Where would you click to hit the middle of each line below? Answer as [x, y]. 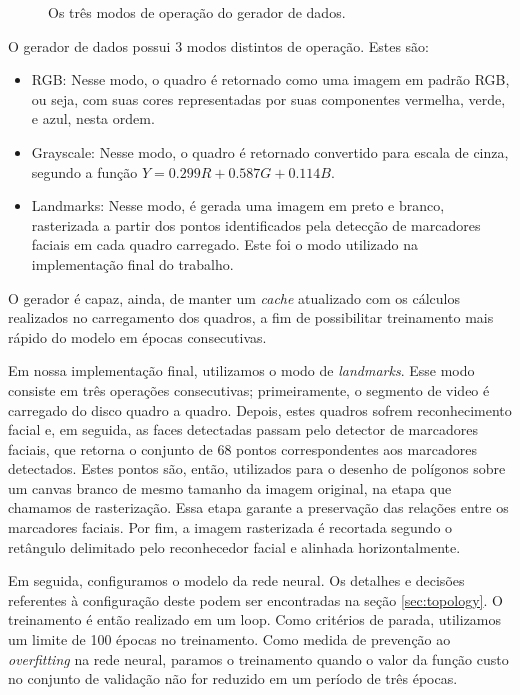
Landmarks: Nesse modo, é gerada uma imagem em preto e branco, [238, 205]
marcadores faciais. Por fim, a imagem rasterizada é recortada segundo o [230, 527]
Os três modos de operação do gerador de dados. [197, 12]
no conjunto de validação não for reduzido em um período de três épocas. [233, 678]
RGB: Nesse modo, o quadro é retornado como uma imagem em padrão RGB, [270, 79]
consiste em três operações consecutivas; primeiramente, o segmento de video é [249, 389]
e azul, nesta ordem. [93, 118]
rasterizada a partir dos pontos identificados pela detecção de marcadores [256, 224]
